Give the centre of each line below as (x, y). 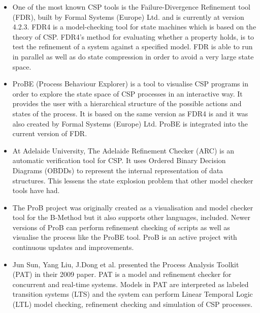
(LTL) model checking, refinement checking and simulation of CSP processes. (133, 304)
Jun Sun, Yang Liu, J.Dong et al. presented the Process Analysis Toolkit (126, 264)
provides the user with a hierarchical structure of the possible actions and (127, 103)
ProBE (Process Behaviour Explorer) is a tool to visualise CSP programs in (130, 84)
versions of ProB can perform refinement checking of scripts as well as (121, 227)
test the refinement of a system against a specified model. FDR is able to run (133, 46)
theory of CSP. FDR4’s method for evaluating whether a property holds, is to (133, 36)
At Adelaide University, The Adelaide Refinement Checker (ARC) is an (123, 150)
